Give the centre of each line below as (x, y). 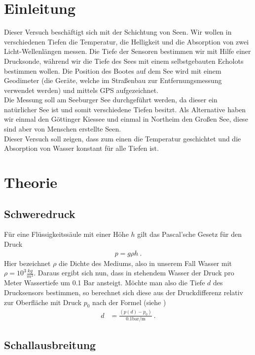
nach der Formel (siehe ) (129, 302)
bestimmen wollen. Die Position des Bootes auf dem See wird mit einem (113, 70)
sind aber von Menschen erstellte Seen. (63, 129)
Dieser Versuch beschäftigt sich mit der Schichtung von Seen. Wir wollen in (118, 32)
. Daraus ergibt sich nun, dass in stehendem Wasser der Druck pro (134, 273)
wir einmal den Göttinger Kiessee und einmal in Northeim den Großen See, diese (126, 119)
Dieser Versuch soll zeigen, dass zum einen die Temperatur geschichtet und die (123, 138)
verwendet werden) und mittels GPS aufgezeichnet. (81, 90)
